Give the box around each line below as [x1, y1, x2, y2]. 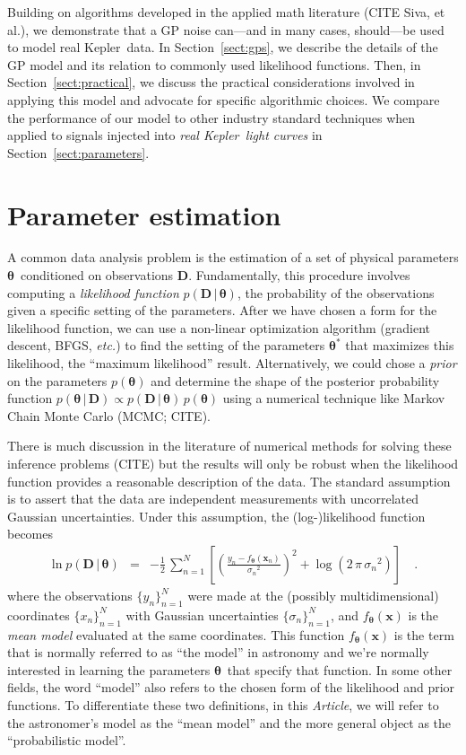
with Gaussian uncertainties [125, 605, 279, 624]
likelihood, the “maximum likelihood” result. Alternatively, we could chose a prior [7, 354, 457, 373]
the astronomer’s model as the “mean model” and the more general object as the [7, 713, 452, 732]
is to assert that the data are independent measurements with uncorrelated [7, 489, 419, 508]
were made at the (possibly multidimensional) [187, 586, 439, 604]
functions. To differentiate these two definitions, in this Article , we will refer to [7, 695, 439, 714]
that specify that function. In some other [227, 660, 453, 679]
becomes [7, 524, 54, 543]
